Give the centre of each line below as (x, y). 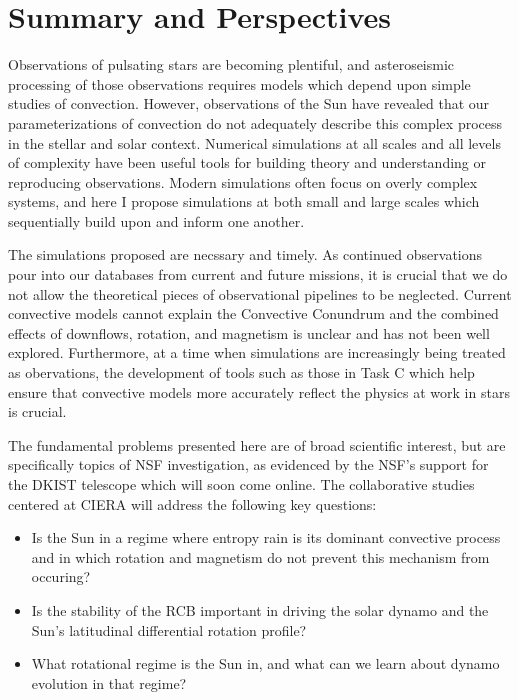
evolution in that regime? (109, 682)
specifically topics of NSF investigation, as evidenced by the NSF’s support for (248, 464)
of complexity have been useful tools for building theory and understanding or (247, 162)
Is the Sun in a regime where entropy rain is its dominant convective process (266, 537)
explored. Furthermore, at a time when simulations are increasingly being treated (257, 352)
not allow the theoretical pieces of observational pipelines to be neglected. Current (260, 293)
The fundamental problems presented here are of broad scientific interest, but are (257, 444)
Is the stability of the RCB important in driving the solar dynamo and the (260, 609)
